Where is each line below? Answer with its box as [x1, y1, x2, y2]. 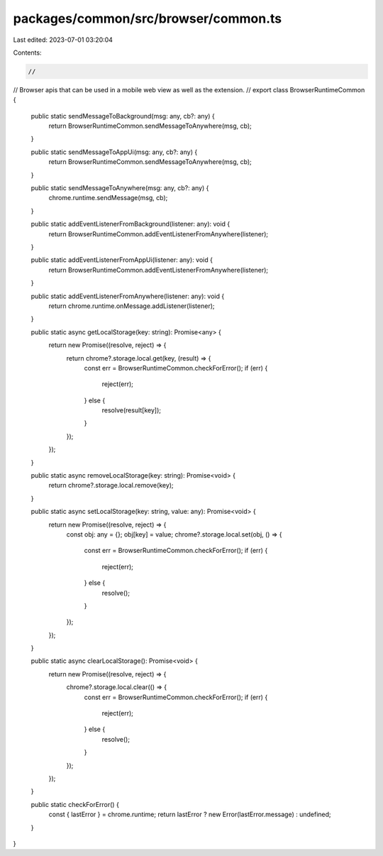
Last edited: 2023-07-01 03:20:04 [13, 35, 113, 44]
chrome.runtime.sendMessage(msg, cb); [48, 194, 168, 202]
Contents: [13, 48, 42, 57]
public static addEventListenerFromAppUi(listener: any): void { [30, 256, 213, 264]
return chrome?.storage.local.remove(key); [48, 481, 174, 490]
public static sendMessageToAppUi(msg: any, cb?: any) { [30, 148, 198, 156]
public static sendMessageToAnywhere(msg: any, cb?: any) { [30, 184, 209, 192]
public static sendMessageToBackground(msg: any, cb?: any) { [30, 111, 216, 120]
